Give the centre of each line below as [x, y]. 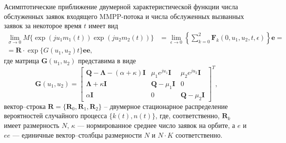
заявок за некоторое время [43, 26]
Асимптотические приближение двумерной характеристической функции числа [121, 6]
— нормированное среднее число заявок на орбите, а [156, 125]
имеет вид [103, 26]
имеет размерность [32, 125]
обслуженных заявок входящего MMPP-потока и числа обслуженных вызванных [124, 16]
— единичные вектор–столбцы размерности [77, 134]
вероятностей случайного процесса [56, 116]
